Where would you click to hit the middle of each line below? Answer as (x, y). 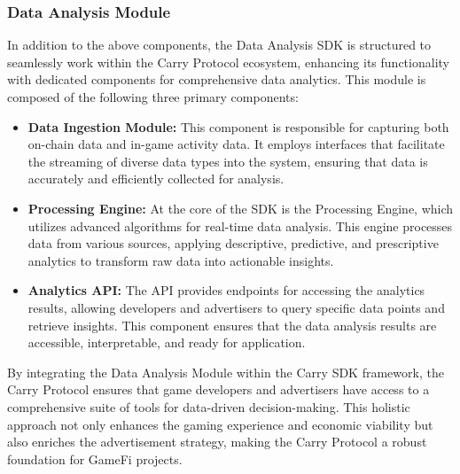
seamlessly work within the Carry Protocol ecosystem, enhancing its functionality (228, 62)
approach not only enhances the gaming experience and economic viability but (220, 424)
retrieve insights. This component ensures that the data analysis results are (232, 325)
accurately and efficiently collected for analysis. (156, 179)
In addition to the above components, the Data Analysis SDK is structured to (219, 45)
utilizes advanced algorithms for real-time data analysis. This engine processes (240, 225)
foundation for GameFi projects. (95, 458)
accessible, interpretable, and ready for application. (167, 342)
